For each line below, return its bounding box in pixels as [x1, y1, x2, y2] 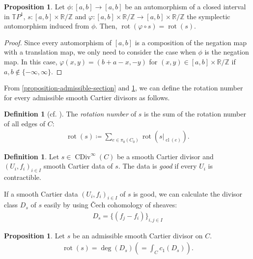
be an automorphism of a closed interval [125, 1, 246, 11]
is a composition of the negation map [135, 37, 247, 47]
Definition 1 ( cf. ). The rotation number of [4, 109, 137, 119]
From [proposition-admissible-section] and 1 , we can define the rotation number [4, 83, 243, 93]
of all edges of [4, 118, 46, 128]
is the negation [204, 47, 249, 57]
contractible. [4, 172, 41, 182]
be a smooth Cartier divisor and [117, 151, 214, 161]
